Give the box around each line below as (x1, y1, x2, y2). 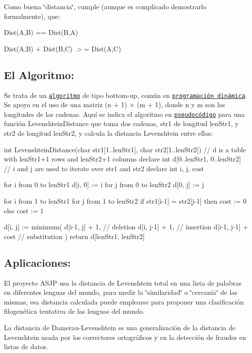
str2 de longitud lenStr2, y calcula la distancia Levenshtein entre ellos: (4, 128, 213, 138)
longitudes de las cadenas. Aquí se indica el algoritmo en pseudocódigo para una (4, 109, 245, 119)
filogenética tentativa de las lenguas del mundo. (4, 306, 145, 316)
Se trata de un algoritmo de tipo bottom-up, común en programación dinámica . (4, 90, 247, 100)
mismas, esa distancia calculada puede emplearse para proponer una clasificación (4, 296, 244, 306)
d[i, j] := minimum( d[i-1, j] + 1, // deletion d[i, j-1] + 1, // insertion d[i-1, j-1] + (4, 222, 248, 232)
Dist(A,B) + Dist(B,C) (4, 43, 73, 53)
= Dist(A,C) (84, 43, 121, 53)
